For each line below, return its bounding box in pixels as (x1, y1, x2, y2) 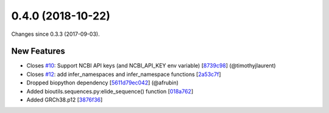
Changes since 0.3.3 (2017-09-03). (11, 30, 100, 38)
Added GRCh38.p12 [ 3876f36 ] (26, 96, 103, 103)
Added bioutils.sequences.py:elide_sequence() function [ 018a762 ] (26, 87, 194, 95)
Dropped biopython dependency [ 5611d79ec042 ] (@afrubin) (26, 79, 179, 86)
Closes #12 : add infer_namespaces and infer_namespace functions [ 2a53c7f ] (26, 70, 222, 78)
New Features (11, 46, 65, 56)
